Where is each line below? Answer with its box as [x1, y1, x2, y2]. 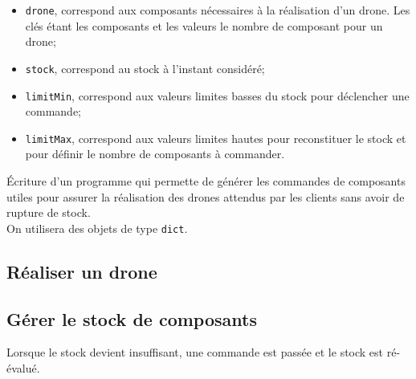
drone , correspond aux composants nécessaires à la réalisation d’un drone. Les [25, 2, 410, 18]
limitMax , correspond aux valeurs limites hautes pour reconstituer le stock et [25, 129, 406, 146]
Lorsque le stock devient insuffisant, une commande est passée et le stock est [6, 344, 384, 361]
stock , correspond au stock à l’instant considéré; [25, 59, 265, 76]
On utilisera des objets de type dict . [6, 219, 188, 236]
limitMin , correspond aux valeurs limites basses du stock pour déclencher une [25, 87, 410, 104]
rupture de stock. [6, 204, 91, 221]
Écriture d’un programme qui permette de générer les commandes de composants [6, 173, 406, 189]
